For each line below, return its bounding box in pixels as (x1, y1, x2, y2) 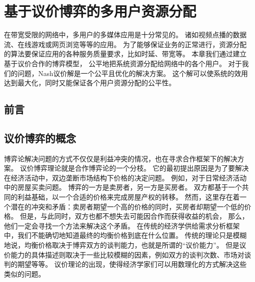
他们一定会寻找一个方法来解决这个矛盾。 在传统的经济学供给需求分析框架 (4, 220, 240, 231)
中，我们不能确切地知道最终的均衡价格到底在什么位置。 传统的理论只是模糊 (4, 230, 247, 240)
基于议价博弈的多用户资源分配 (4, 1, 197, 21)
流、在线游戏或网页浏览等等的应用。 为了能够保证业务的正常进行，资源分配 (4, 39, 247, 49)
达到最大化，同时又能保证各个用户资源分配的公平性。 (4, 77, 176, 88)
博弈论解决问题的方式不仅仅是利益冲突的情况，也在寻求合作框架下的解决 (4, 153, 237, 163)
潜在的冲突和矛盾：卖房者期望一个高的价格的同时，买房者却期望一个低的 (10, 201, 244, 211)
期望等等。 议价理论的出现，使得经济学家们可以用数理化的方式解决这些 (17, 259, 247, 269)
